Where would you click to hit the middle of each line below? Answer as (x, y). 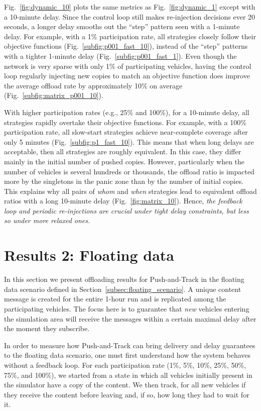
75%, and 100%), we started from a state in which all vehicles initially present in (128, 375)
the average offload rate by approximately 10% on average (93, 85)
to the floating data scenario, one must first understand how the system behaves (127, 355)
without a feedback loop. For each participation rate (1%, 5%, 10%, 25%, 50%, (125, 365)
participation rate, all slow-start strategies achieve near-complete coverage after (126, 132)
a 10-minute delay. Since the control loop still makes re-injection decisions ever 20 (130, 16)
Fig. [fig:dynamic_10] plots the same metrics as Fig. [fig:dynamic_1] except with (130, 7)
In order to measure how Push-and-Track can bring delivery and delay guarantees (130, 345)
